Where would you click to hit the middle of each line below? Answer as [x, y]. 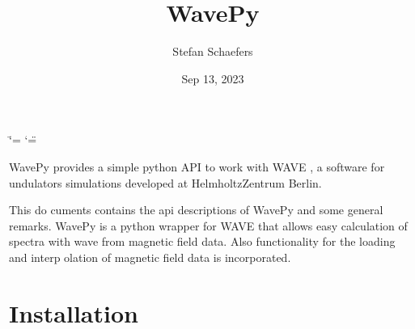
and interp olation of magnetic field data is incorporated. [150, 257]
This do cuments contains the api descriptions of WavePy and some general [196, 210]
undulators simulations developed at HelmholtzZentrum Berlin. [165, 182]
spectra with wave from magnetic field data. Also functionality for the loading [202, 241]
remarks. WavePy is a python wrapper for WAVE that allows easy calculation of [208, 225]
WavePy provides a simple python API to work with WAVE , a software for [197, 166]
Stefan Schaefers [213, 51]
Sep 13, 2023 [213, 78]
